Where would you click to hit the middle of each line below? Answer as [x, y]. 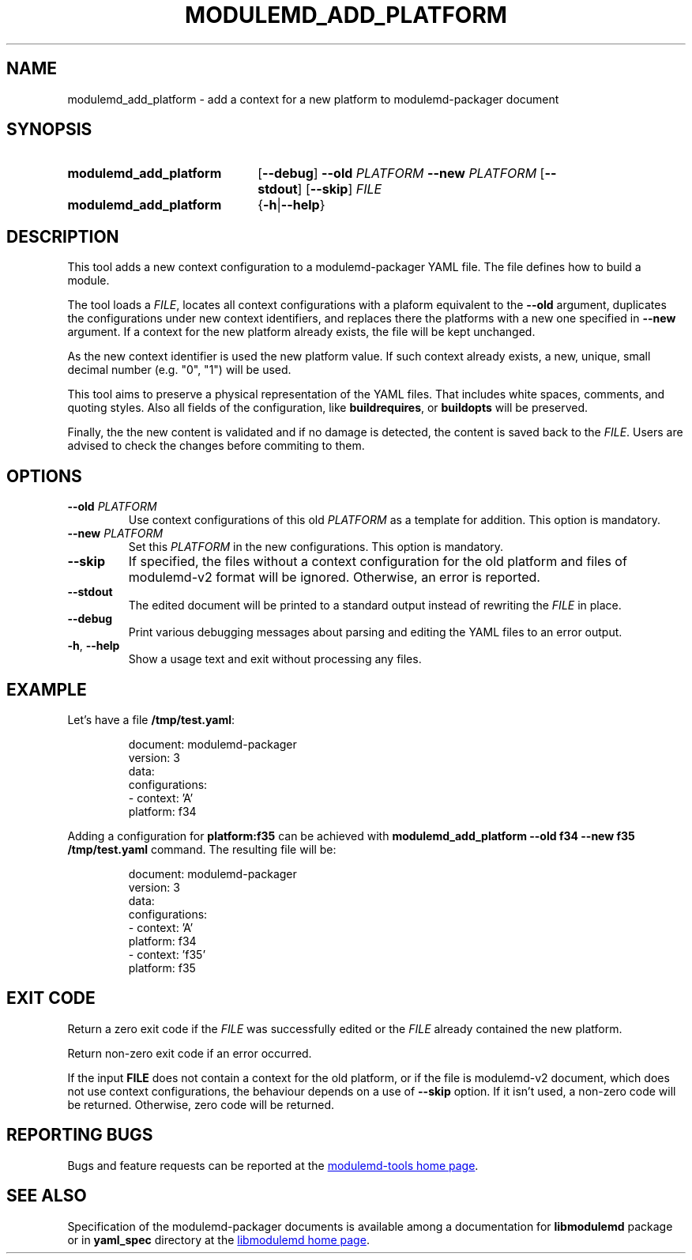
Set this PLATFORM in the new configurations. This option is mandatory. [316, 547]
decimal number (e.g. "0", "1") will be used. [179, 370]
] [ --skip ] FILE [340, 189]
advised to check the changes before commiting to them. [216, 446]
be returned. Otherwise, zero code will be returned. [201, 1104]
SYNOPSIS [49, 130]
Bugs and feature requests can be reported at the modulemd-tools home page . [273, 1165]
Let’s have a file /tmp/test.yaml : [151, 719]
